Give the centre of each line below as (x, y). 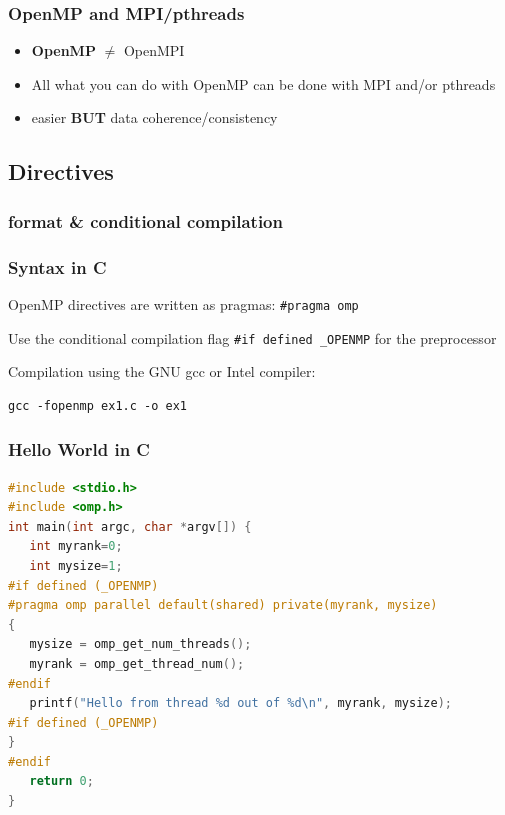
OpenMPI (154, 50)
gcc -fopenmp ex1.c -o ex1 (97, 405)
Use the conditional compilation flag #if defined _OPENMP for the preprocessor (252, 337)
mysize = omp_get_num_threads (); (140, 644)
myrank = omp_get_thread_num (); (137, 663)
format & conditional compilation (145, 220)
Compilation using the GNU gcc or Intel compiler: (162, 371)
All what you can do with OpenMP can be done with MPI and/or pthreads (263, 83)
